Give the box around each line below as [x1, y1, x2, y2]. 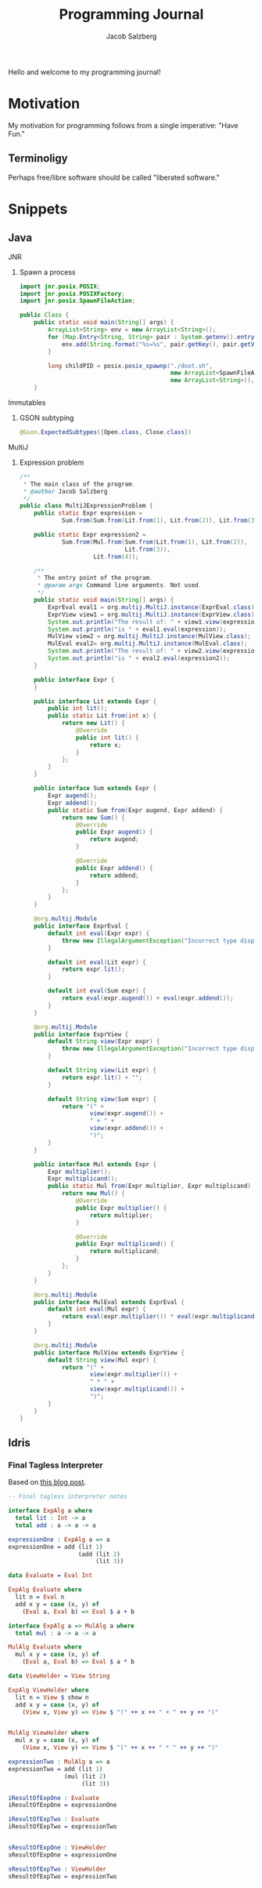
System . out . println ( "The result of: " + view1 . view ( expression [48, 618, 258, 625]
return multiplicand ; [89, 1248, 160, 1256]
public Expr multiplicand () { [75, 1240, 174, 1248]
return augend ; [89, 836, 139, 844]
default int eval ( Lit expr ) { [48, 958, 146, 966]
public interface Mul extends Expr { [34, 1160, 157, 1168]
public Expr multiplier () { [75, 1204, 167, 1212]
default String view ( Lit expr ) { [48, 1066, 157, 1074]
